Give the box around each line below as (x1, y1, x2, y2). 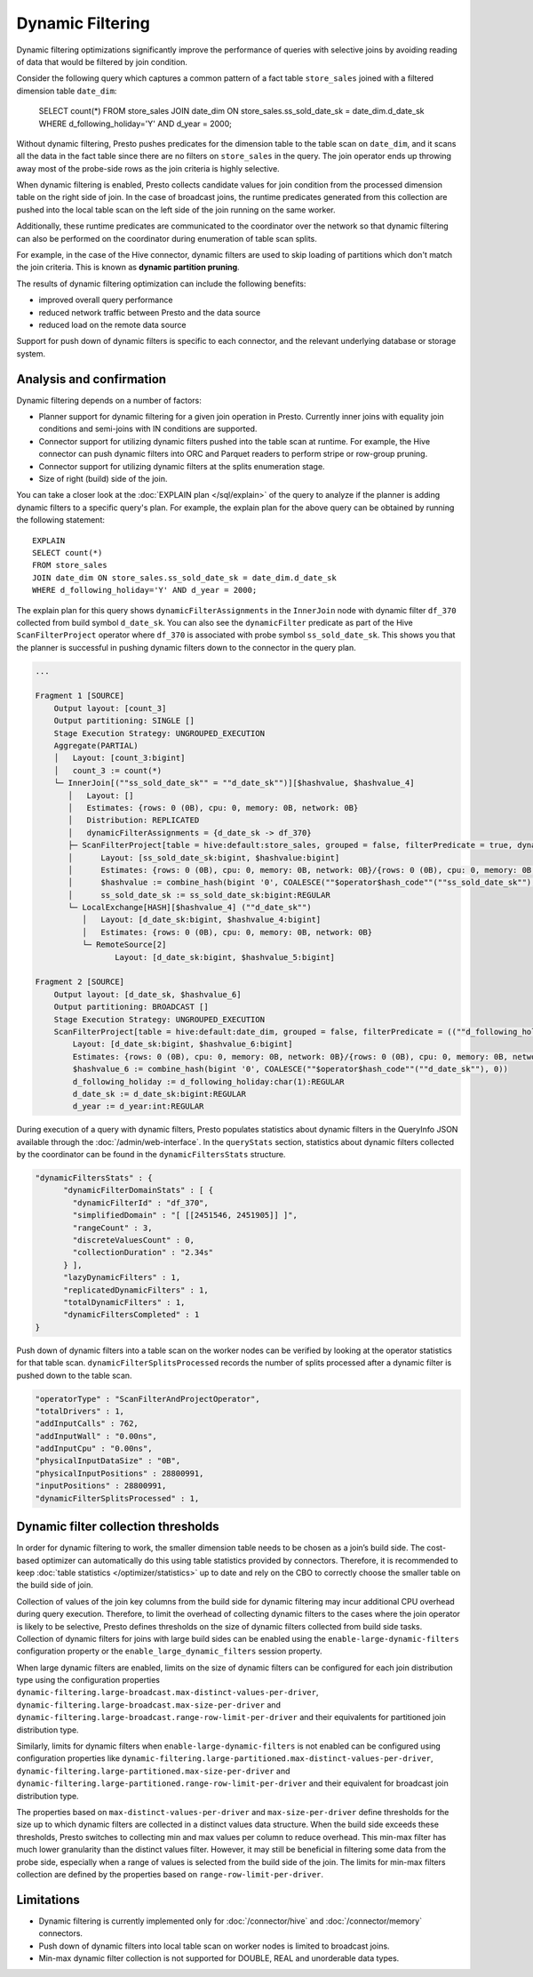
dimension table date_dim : (16, 85, 117, 96)
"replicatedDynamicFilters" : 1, (63, 1285, 209, 1295)
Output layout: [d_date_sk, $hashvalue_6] (53, 989, 242, 999)
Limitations (16, 1892, 80, 1907)
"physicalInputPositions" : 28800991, (35, 1468, 204, 1478)
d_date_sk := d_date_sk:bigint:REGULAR (72, 1089, 246, 1099)
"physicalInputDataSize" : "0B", (35, 1456, 181, 1466)
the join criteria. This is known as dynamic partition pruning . (16, 262, 240, 273)
